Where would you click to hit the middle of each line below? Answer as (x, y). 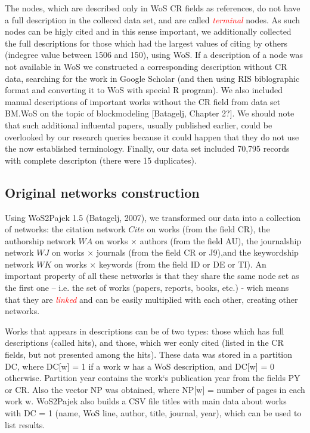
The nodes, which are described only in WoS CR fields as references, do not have (153, 8)
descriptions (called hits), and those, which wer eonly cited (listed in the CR (144, 343)
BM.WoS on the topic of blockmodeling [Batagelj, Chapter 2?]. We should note (150, 113)
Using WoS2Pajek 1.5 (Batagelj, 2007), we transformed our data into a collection (153, 217)
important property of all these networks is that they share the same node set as (152, 276)
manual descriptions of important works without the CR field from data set (143, 101)
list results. (25, 424)
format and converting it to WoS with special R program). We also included (144, 90)
